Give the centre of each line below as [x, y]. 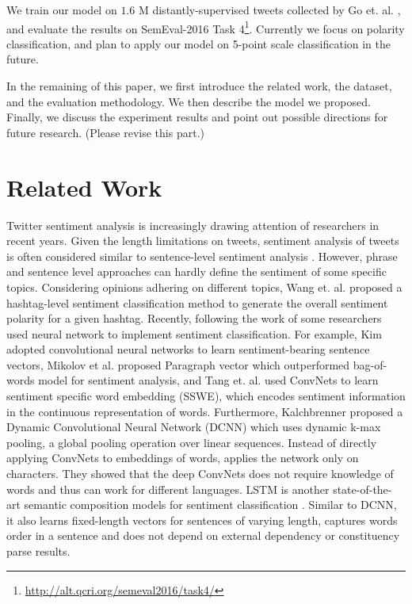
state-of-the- [362, 489]
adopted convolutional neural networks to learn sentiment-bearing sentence [188, 349]
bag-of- [370, 364]
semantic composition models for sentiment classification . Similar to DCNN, [210, 505]
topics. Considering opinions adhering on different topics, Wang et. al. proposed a [204, 287]
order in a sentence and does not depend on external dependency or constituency [203, 535]
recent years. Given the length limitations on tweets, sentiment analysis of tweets [203, 241]
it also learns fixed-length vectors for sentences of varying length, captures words [202, 520]
